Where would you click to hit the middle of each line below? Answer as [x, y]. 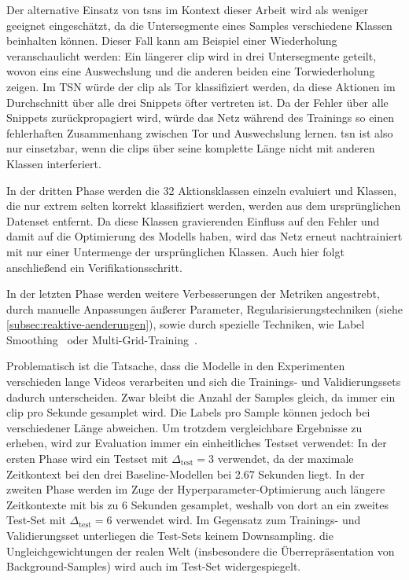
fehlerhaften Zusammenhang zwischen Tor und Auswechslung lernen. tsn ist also [200, 132]
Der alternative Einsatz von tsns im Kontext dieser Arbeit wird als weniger [188, 9]
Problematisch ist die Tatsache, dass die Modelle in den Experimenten [176, 366]
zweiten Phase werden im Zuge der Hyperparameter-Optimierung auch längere [196, 489]
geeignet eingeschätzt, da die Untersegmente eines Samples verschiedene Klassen [199, 25]
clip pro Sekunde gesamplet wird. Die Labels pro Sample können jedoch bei [188, 412]
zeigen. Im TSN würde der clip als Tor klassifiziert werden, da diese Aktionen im [201, 86]
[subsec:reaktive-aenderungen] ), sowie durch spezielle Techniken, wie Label [186, 324]
